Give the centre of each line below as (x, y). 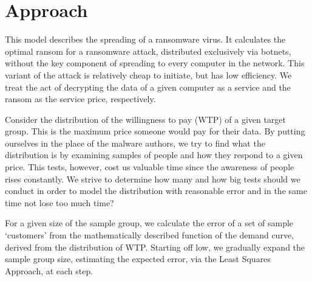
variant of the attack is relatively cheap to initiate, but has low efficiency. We (148, 75)
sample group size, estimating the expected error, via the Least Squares (138, 259)
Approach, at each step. (49, 270)
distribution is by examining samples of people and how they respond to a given (154, 155)
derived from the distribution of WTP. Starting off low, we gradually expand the (155, 247)
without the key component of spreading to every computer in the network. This (155, 63)
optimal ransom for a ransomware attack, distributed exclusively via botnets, (148, 51)
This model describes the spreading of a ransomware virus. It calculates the (145, 39)
